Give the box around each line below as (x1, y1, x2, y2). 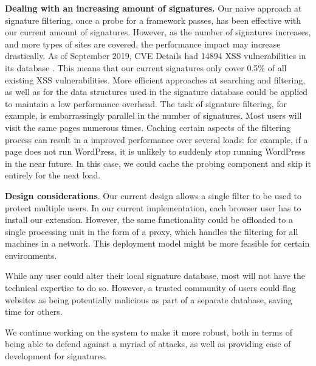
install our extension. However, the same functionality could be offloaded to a (5, 213, 293, 226)
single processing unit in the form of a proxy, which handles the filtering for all (5, 225, 298, 238)
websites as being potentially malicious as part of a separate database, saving (5, 293, 292, 306)
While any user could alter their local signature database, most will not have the (5, 269, 305, 282)
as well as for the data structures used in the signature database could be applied (5, 85, 308, 98)
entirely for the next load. (5, 169, 101, 181)
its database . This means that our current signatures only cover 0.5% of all (5, 61, 287, 74)
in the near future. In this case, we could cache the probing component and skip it (5, 157, 311, 169)
